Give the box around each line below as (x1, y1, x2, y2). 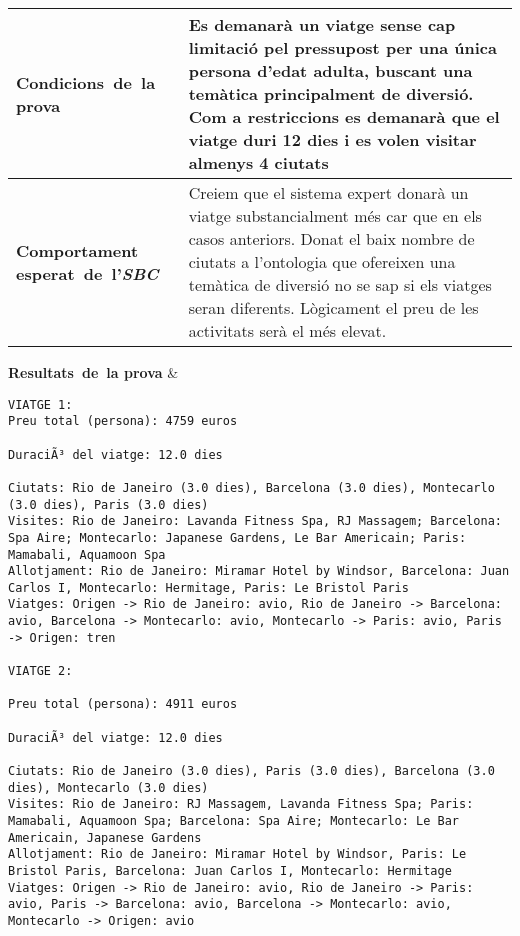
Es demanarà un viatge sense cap (188, 13, 456, 36)
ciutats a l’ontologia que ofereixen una (188, 250, 456, 273)
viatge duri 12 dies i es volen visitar (188, 128, 477, 151)
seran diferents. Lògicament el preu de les (188, 296, 479, 319)
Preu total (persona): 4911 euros (8, 697, 238, 712)
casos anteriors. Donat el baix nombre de (188, 227, 475, 250)
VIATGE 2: (8, 664, 73, 679)
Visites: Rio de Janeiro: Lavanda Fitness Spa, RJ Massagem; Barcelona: (8, 514, 502, 529)
